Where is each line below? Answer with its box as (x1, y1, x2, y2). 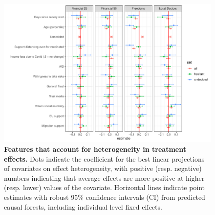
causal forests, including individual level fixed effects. (4, 201, 162, 212)
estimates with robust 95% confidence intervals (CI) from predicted (4, 191, 205, 202)
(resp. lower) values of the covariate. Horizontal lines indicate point (4, 182, 205, 192)
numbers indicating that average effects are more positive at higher (4, 172, 205, 183)
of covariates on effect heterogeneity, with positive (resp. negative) (4, 163, 202, 173)
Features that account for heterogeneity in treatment (4, 143, 187, 154)
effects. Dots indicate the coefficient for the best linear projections (4, 153, 205, 164)
